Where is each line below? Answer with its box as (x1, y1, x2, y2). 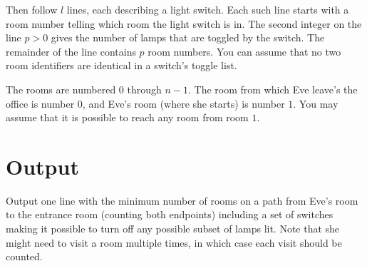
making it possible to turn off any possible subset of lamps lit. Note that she (6, 221, 340, 236)
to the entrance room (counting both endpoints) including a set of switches (6, 207, 334, 222)
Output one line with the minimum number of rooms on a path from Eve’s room (6, 193, 358, 208)
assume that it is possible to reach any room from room (6, 110, 249, 125)
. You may (293, 96, 338, 111)
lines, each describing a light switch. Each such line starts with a (66, 2, 349, 16)
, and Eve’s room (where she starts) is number (82, 96, 285, 111)
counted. (6, 249, 43, 264)
